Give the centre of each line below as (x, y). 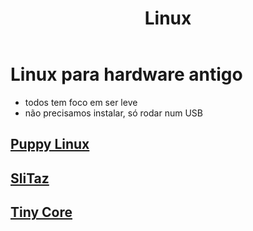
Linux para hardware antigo (126, 74)
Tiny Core (41, 212)
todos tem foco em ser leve (81, 102)
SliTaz (30, 178)
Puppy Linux (50, 144)
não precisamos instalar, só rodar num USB (113, 113)
